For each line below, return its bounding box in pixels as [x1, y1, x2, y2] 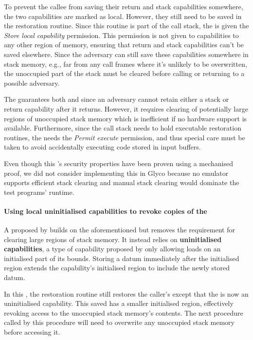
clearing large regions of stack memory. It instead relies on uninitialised [4, 234, 222, 244]
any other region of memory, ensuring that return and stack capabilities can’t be [4, 39, 244, 50]
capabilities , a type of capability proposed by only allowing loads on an [4, 244, 221, 254]
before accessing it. [4, 327, 60, 337]
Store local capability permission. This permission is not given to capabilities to [4, 30, 239, 40]
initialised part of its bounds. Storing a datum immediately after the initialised [4, 253, 239, 263]
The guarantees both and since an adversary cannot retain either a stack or [4, 94, 229, 104]
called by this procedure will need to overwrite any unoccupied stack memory [4, 317, 235, 327]
